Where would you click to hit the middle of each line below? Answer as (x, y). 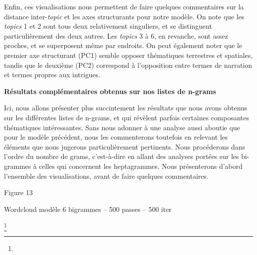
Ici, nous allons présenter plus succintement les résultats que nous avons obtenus (126, 108)
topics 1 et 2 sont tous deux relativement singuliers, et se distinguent (108, 26)
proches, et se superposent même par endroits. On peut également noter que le (123, 45)
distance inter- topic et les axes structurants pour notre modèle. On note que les (124, 16)
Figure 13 (19, 192)
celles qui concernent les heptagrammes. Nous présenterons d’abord (141, 166)
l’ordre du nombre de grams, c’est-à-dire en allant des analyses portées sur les (122, 156)
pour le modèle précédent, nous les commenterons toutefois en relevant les (116, 137)
